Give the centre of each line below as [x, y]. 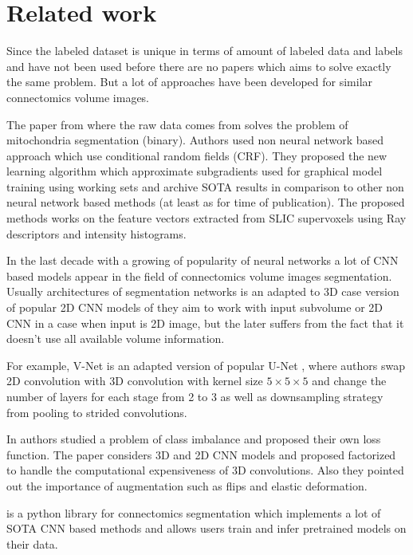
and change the [349, 381]
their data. [32, 543]
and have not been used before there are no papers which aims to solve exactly [199, 66]
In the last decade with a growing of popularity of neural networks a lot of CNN [203, 260]
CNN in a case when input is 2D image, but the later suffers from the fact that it [205, 323]
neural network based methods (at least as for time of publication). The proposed [206, 202]
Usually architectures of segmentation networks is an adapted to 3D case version [203, 291]
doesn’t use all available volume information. [116, 339]
